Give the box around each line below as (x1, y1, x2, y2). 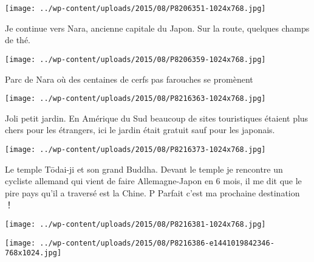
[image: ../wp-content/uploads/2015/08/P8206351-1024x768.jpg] (5, 4, 266, 13)
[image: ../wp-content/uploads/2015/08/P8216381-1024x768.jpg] (5, 219, 266, 229)
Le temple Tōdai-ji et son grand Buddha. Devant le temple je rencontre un (5, 162, 283, 175)
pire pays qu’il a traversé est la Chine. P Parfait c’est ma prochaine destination (5, 186, 300, 199)
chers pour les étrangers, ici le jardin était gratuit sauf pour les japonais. (5, 123, 275, 136)
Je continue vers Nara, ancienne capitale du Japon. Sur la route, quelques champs (5, 21, 310, 34)
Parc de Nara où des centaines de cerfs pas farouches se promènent (5, 72, 253, 85)
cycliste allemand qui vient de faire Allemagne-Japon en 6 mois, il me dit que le (5, 174, 302, 187)
